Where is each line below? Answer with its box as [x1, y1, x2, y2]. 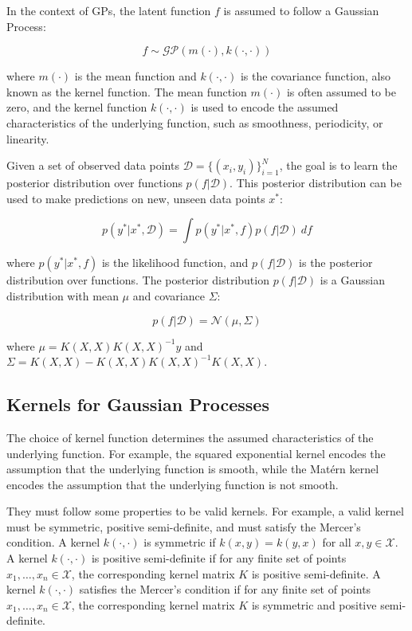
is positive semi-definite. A [251, 565, 381, 582]
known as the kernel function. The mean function [6, 83, 247, 100]
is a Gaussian [320, 272, 386, 288]
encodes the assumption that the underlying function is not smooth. [6, 476, 339, 492]
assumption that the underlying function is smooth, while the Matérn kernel [6, 461, 379, 477]
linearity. [6, 130, 49, 147]
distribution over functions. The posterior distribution [6, 272, 269, 288]
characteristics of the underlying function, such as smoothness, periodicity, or [6, 114, 383, 131]
